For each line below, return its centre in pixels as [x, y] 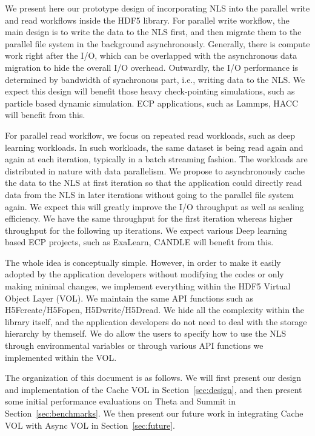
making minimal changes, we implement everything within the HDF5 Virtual [148, 286]
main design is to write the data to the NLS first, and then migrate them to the [153, 32]
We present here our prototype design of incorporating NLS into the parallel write [157, 8]
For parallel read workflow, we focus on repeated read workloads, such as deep [150, 135]
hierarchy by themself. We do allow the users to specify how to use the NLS [146, 333]
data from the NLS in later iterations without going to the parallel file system [149, 194]
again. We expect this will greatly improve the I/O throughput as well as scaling [154, 206]
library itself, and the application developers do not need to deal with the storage [156, 321]
